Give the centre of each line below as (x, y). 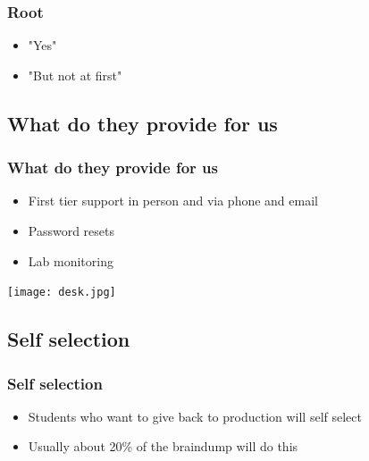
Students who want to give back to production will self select (195, 416)
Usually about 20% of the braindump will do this (163, 446)
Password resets (71, 230)
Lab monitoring (71, 260)
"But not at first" (75, 75)
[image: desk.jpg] (62, 293)
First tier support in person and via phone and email (173, 201)
